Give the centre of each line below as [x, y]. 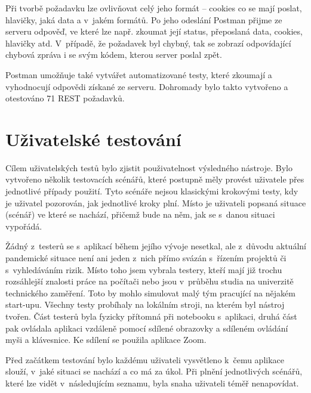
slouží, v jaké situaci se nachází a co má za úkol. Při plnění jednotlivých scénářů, [154, 371]
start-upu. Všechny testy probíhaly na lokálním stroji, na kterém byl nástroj [145, 304]
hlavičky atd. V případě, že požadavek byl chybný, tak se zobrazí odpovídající [148, 43]
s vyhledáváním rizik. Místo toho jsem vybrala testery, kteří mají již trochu [144, 269]
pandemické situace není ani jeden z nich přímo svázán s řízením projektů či [146, 258]
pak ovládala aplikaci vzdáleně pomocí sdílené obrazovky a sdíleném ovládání [147, 328]
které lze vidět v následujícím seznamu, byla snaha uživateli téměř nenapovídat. [152, 383]
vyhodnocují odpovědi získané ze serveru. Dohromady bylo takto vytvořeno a [147, 86]
